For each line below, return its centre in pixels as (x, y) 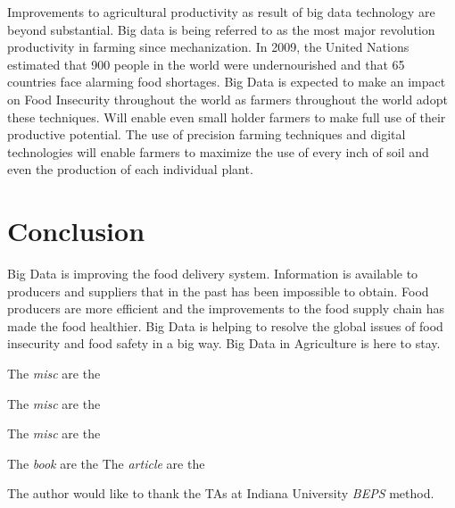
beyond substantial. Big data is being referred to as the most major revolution (221, 29)
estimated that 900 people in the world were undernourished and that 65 (206, 64)
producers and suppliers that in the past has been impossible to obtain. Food (218, 291)
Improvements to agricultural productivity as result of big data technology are (221, 12)
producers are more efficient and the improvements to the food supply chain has (226, 308)
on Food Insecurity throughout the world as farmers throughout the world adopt (227, 99)
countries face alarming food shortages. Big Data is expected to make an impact (227, 82)
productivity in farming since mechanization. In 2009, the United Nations (208, 47)
